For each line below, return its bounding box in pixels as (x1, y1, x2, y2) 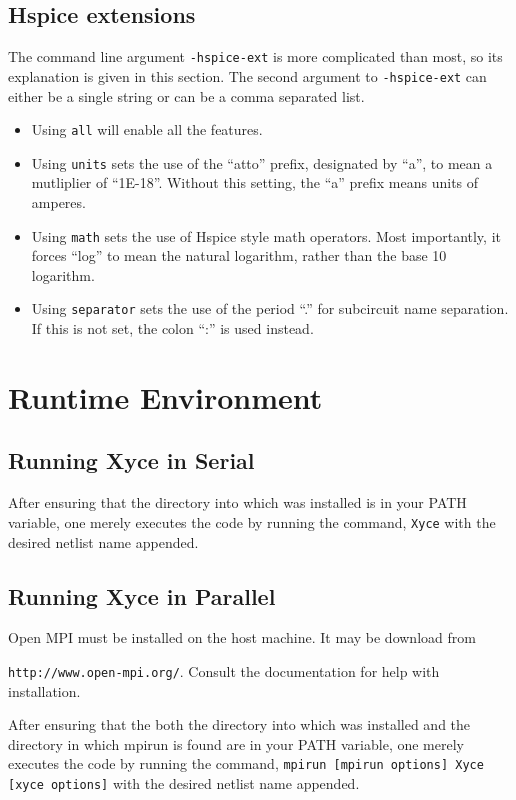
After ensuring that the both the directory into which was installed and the (8, 714, 471, 735)
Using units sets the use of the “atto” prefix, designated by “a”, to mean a (31, 152, 493, 173)
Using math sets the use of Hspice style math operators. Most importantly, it (31, 225, 501, 246)
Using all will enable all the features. (31, 119, 263, 140)
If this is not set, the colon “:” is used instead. (31, 318, 314, 339)
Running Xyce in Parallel (8, 580, 276, 611)
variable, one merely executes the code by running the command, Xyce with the (8, 511, 496, 532)
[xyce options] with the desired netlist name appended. (8, 773, 360, 794)
